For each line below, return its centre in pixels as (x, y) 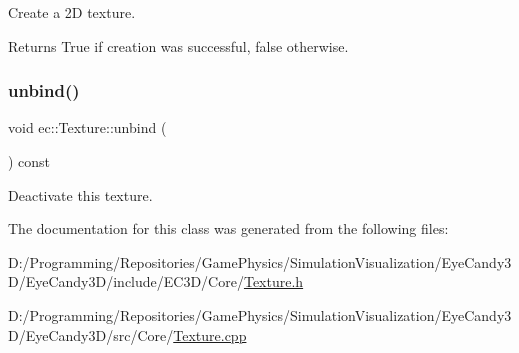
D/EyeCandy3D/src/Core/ (91, 334)
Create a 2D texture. (72, 12)
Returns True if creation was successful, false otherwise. (178, 45)
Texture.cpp (210, 334)
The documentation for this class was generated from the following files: (228, 228)
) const (29, 161)
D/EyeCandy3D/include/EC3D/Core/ (126, 281)
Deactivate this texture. (80, 194)
